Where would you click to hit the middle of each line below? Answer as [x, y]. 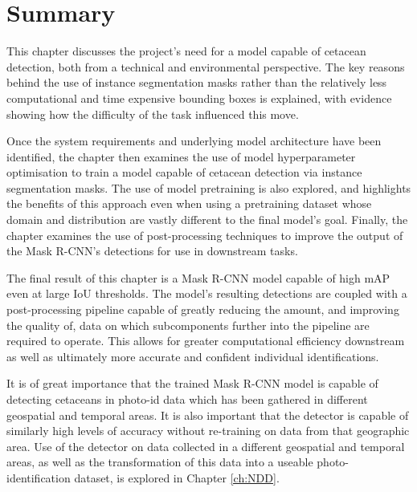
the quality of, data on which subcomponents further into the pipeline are [188, 325]
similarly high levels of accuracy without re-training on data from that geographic [208, 431]
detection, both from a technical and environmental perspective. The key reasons [206, 66]
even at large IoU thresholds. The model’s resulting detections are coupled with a [207, 293]
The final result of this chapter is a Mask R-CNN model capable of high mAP [198, 277]
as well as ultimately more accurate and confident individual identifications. [193, 356]
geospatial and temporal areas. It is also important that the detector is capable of [208, 415]
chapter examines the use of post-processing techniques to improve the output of [205, 235]
